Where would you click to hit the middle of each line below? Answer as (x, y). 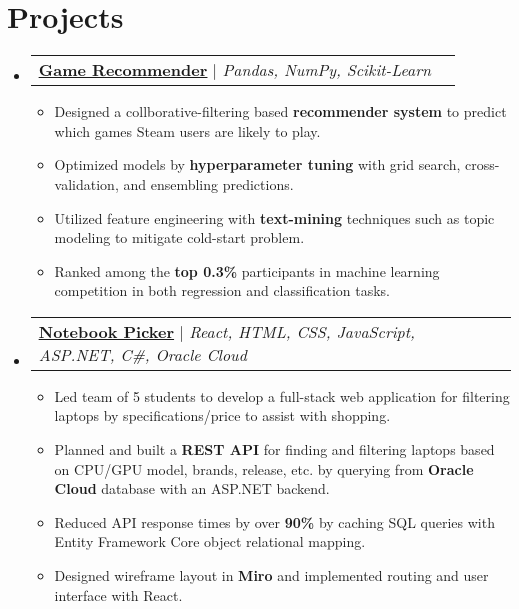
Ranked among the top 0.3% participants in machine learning (247, 270)
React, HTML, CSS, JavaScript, (302, 331)
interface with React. (118, 594)
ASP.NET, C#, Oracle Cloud (142, 354)
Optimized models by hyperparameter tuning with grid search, (257, 164)
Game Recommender (123, 70)
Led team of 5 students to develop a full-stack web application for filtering (282, 395)
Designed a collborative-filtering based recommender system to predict (280, 111)
